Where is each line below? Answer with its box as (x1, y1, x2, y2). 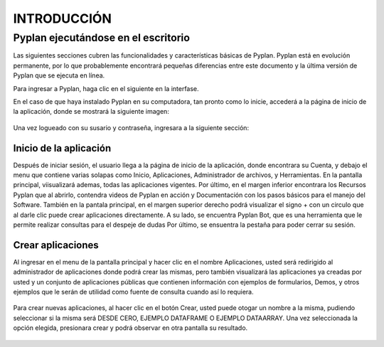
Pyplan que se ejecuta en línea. (13, 71, 105, 80)
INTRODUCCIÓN (13, 11, 112, 26)
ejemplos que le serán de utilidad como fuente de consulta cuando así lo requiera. (13, 288, 254, 297)
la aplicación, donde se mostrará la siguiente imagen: (13, 107, 170, 116)
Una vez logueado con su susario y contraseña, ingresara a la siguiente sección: (13, 123, 249, 132)
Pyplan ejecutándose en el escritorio (13, 31, 190, 44)
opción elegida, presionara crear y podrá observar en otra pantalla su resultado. (13, 324, 248, 332)
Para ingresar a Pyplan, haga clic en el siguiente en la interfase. (13, 84, 199, 92)
